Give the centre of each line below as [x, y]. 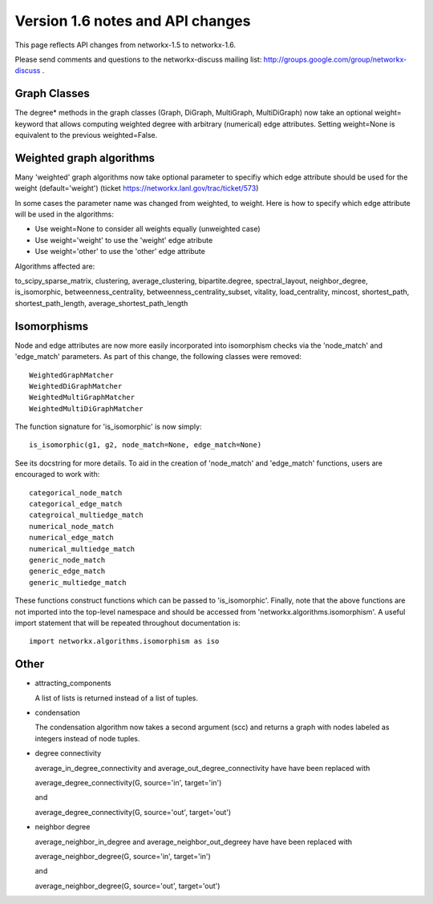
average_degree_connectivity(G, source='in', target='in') [128, 782]
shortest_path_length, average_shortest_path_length [101, 303]
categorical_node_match [76, 492]
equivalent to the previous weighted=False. [86, 135]
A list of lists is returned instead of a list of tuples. [117, 698]
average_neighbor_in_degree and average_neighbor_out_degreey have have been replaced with [194, 841]
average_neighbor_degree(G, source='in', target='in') [123, 856]
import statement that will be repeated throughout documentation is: [127, 623]
